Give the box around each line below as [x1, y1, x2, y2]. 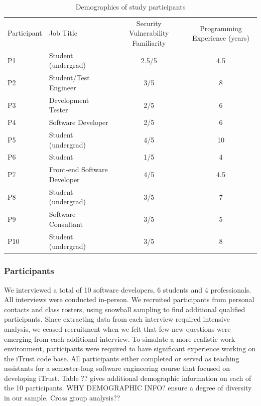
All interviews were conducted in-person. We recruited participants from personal [4, 294, 254, 305]
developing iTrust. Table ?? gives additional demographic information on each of [4, 372, 251, 383]
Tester [49, 104, 68, 115]
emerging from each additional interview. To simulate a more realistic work [4, 333, 235, 344]
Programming [200, 23, 242, 33]
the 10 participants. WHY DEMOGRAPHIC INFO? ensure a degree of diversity [4, 382, 252, 393]
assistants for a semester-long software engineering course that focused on [4, 363, 230, 373]
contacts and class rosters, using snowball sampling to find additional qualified [4, 304, 245, 314]
